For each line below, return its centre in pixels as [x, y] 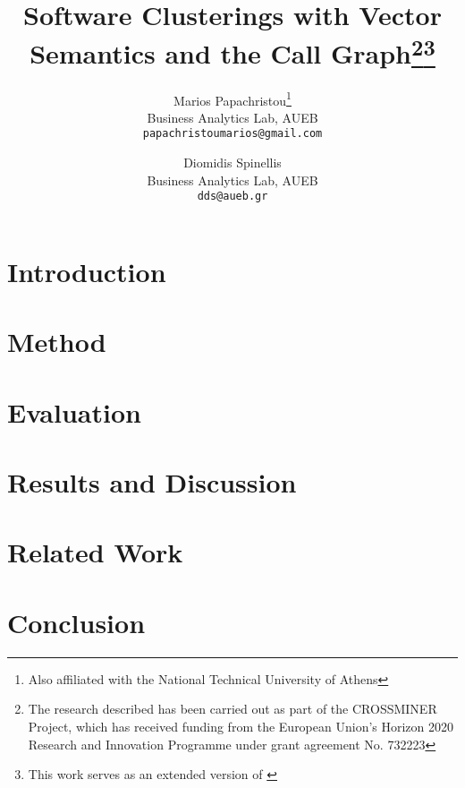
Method [57, 342]
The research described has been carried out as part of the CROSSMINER [232, 709]
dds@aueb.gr [232, 197]
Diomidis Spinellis [232, 163]
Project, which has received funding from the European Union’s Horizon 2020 [241, 726]
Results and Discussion [152, 482]
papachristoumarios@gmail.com [232, 134]
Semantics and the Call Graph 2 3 [232, 51]
